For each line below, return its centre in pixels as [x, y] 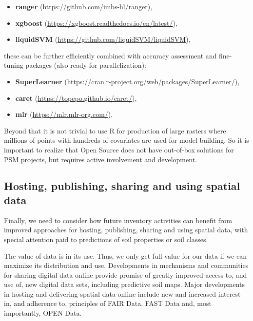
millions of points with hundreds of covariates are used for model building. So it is [126, 140]
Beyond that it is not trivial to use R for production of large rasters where [115, 130]
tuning [14, 65]
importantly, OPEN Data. [43, 313]
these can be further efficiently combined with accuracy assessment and [110, 55]
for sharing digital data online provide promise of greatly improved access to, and [126, 274]
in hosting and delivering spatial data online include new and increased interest [122, 293]
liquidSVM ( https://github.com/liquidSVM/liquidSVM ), [103, 39]
